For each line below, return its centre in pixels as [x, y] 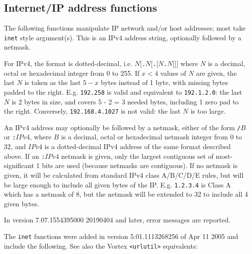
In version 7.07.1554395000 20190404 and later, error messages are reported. [117, 220]
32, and [15, 146]
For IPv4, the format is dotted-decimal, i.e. [68, 63]
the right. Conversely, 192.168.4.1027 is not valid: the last [92, 111]
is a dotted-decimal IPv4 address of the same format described [138, 146]
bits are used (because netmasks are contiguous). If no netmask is [140, 165]
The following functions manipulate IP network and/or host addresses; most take [125, 28]
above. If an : [25, 156]
